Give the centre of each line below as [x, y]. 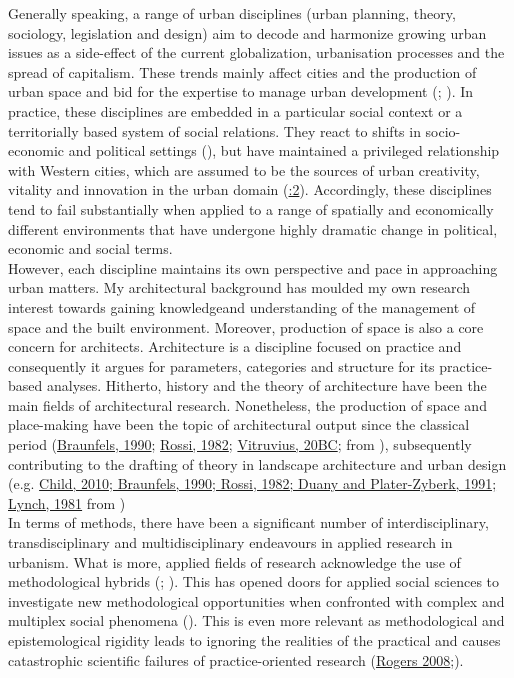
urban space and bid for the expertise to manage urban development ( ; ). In [241, 91]
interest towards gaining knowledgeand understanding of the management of [242, 306]
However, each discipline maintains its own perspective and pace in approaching [253, 267]
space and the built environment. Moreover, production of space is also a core [246, 326]
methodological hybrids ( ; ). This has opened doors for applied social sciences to [254, 581]
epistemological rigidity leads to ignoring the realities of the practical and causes [254, 640]
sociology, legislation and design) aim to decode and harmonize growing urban [247, 32]
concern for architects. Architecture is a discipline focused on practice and [235, 346]
